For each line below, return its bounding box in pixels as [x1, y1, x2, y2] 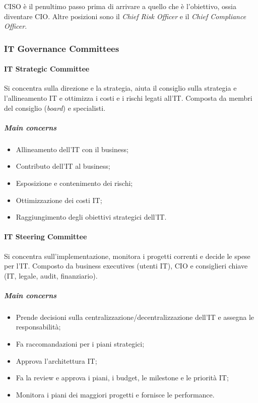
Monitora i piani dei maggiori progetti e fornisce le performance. [16, 389, 215, 399]
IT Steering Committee [4, 231, 87, 242]
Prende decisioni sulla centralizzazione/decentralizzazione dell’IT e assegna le [16, 311, 254, 322]
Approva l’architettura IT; [16, 355, 97, 366]
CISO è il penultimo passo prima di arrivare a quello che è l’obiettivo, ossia [4, 1, 236, 11]
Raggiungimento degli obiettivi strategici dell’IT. [16, 212, 167, 222]
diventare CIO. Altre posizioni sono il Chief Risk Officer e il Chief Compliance [4, 11, 246, 21]
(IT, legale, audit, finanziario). [4, 270, 98, 281]
